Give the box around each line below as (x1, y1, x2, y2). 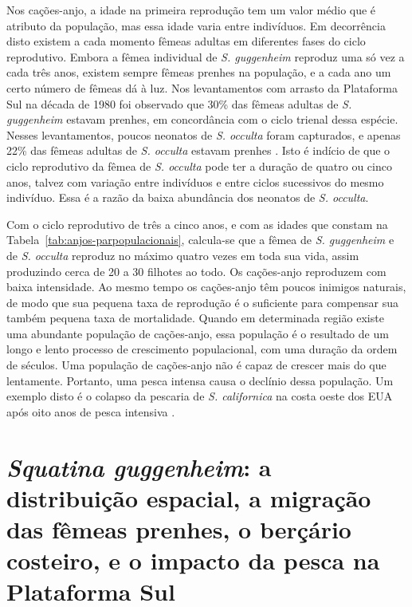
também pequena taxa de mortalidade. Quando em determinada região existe (6, 309, 384, 326)
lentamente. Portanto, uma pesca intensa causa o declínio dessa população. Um (6, 372, 394, 388)
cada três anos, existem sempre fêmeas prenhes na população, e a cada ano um (6, 64, 391, 81)
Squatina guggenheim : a (6, 450, 272, 483)
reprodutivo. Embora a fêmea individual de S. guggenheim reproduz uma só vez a (6, 48, 405, 65)
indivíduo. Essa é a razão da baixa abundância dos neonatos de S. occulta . (6, 189, 369, 206)
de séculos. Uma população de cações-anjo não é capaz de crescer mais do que (6, 357, 386, 373)
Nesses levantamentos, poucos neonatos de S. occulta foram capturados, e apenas (6, 126, 401, 143)
